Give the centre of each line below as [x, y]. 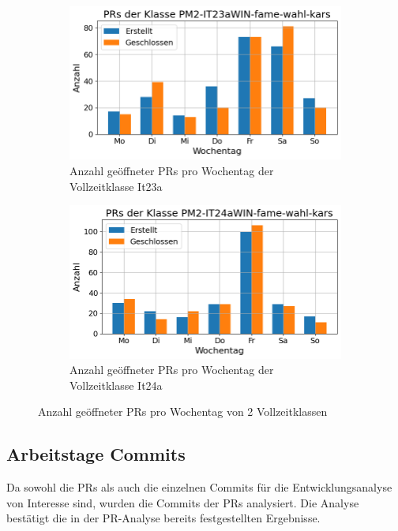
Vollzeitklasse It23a [116, 186]
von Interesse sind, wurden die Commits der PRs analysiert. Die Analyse [183, 502]
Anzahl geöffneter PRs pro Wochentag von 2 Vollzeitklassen [183, 411]
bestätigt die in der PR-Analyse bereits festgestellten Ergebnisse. [163, 518]
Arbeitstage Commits [96, 454]
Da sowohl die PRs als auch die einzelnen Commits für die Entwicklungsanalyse [199, 487]
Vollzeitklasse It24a [116, 385]
